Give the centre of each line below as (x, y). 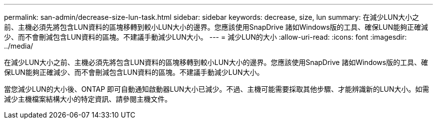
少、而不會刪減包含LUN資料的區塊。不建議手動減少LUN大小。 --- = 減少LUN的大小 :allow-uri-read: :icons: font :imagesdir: (206, 37)
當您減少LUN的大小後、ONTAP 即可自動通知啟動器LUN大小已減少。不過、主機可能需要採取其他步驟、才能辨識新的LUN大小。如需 (217, 89)
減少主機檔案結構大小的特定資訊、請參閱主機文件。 (88, 99)
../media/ (19, 46)
